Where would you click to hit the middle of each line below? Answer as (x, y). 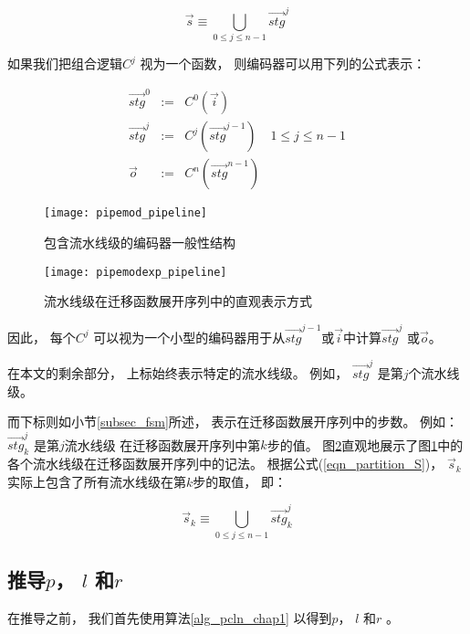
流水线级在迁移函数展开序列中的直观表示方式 (178, 301)
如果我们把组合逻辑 (65, 63)
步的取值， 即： (240, 481)
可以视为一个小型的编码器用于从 (189, 337)
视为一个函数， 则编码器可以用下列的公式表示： (283, 63)
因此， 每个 (42, 337)
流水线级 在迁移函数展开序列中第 (162, 444)
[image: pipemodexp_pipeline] (136, 272)
